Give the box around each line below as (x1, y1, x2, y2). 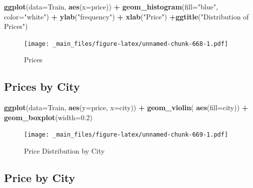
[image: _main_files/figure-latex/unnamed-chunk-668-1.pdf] (24, 40, 228, 47)
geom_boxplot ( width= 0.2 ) (4, 112, 92, 122)
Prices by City (4, 79, 80, 94)
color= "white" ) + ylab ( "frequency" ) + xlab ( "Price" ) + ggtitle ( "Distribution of (4, 11, 249, 21)
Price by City (4, 170, 75, 186)
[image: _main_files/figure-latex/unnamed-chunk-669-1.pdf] (24, 131, 228, 139)
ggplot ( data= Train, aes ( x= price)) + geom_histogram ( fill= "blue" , (4, 1, 218, 11)
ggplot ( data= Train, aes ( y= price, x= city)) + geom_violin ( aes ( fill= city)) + (4, 102, 248, 113)
